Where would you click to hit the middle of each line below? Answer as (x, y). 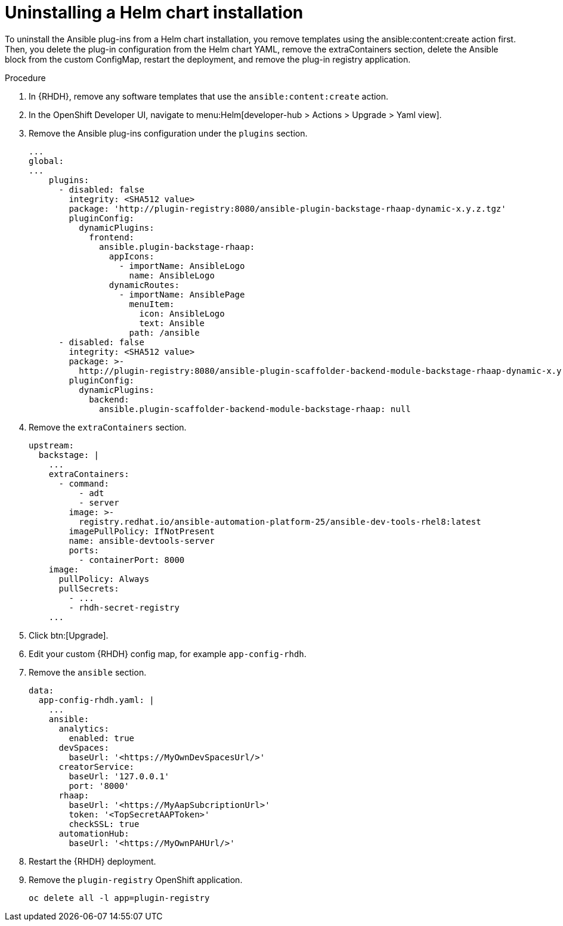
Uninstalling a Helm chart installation (154, 13)
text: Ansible (172, 323)
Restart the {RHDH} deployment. (92, 861)
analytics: (84, 728)
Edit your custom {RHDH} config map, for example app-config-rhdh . (168, 654)
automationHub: (94, 833)
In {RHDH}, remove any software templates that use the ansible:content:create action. (209, 96)
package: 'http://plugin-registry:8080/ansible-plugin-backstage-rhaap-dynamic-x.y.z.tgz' (287, 208)
